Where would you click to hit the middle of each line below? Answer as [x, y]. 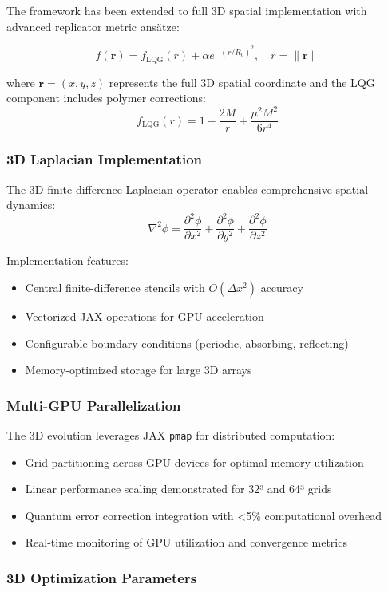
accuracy [282, 288]
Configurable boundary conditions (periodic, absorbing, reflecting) [187, 343]
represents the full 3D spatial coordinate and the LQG [242, 82]
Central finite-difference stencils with [115, 288]
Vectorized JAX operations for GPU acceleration [145, 316]
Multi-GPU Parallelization [94, 405]
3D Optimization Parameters [102, 577]
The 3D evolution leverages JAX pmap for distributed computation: [171, 435]
